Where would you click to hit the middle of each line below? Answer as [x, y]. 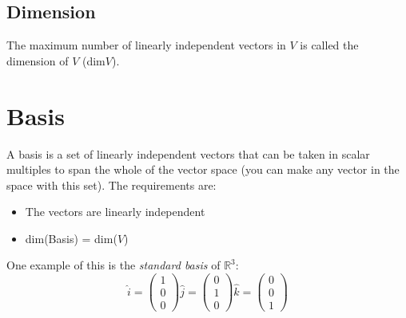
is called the [329, 45]
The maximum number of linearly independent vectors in [146, 45]
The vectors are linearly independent [115, 212]
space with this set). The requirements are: [111, 185]
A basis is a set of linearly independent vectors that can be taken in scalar [188, 153]
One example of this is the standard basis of [113, 265]
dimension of [38, 60]
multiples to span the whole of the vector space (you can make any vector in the [203, 169]
